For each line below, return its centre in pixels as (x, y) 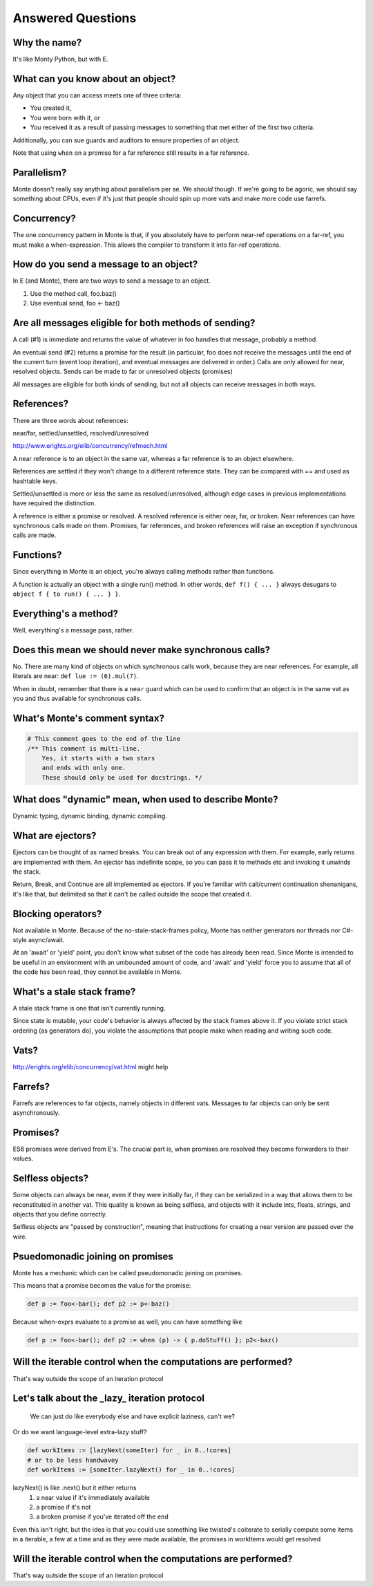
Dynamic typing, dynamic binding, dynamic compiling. (90, 816)
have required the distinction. (55, 503)
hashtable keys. (35, 481)
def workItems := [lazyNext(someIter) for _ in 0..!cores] (129, 1450)
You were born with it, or (65, 118)
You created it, (51, 108)
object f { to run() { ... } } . (67, 594)
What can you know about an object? (94, 78)
